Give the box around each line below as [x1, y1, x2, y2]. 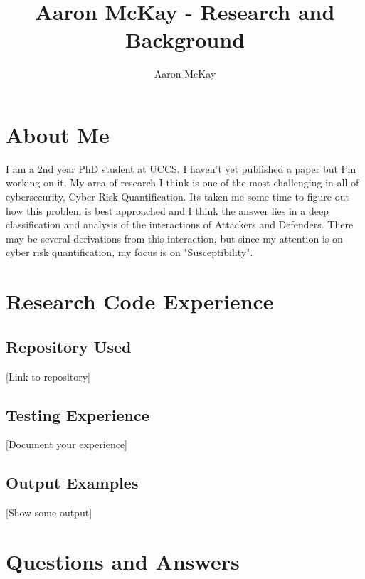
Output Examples [6, 472, 139, 494]
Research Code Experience [6, 287, 274, 316]
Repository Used [6, 335, 132, 357]
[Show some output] [6, 505, 92, 520]
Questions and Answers [6, 546, 240, 575]
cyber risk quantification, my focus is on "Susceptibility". [6, 245, 253, 260]
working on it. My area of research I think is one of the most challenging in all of [6, 175, 359, 190]
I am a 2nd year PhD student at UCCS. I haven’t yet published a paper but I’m [6, 161, 356, 176]
